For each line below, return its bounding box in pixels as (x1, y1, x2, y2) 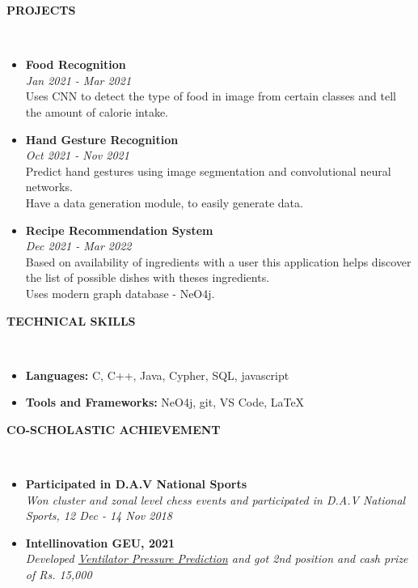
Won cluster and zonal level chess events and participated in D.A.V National (25, 491, 406, 508)
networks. (25, 178, 73, 195)
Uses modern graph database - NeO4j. (25, 284, 215, 301)
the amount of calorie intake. (25, 103, 169, 120)
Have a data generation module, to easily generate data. (25, 194, 303, 211)
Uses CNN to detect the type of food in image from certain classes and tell (25, 87, 396, 104)
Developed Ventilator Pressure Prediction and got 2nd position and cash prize (25, 550, 408, 567)
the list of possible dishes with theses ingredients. (25, 269, 270, 286)
